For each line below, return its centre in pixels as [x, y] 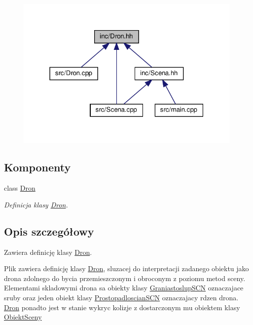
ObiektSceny [23, 317]
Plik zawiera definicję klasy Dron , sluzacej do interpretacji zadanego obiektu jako [126, 268]
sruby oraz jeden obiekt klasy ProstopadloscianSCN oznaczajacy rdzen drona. [121, 298]
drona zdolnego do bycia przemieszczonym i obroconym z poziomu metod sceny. [125, 278]
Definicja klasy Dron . [36, 204]
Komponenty [37, 167]
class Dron [20, 188]
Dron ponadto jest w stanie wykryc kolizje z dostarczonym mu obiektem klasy [122, 307]
